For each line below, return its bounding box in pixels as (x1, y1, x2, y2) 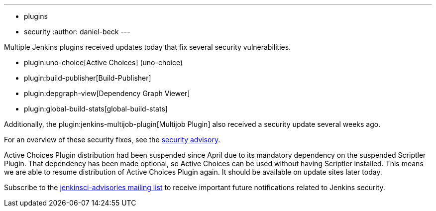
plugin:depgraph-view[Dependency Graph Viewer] (24, 89, 190, 98)
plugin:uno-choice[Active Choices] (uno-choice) (24, 58, 183, 67)
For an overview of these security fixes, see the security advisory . (4, 135, 220, 144)
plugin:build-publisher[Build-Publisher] (24, 74, 151, 82)
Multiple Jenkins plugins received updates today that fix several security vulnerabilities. (4, 43, 291, 51)
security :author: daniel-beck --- (24, 27, 130, 36)
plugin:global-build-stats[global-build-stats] (24, 105, 168, 113)
